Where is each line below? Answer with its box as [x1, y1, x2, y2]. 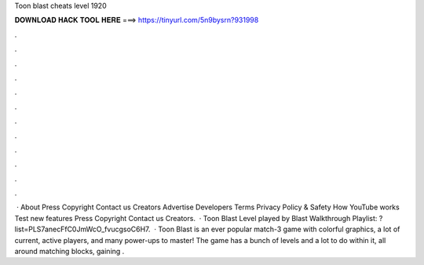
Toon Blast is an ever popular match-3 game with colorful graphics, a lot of [158, 224, 400, 234]
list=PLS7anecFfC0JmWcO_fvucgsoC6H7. [14, 224, 151, 234]
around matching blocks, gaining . [14, 247, 125, 256]
